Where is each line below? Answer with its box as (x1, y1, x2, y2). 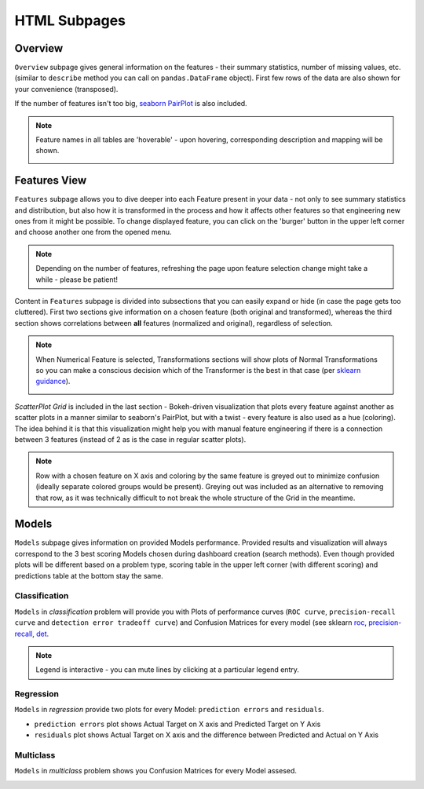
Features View (14, 174, 87, 188)
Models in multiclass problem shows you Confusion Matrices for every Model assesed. (14, 766, 298, 776)
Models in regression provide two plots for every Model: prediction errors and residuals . (14, 705, 325, 714)
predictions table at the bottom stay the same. (14, 571, 164, 580)
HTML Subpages (14, 12, 126, 29)
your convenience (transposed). (14, 84, 119, 93)
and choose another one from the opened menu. (14, 228, 172, 237)
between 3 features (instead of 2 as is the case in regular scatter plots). (14, 434, 247, 444)
